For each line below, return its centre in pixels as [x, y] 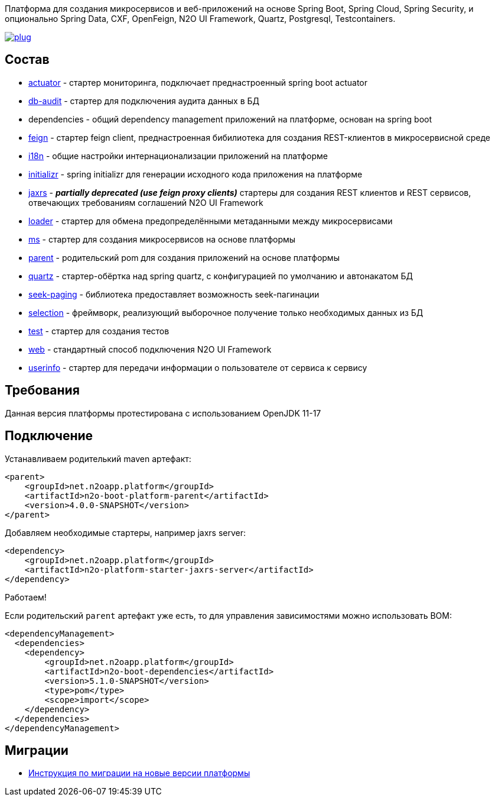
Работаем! [26, 597]
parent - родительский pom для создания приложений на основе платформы [184, 257]
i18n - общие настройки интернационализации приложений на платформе [178, 156]
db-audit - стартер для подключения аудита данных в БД [144, 101]
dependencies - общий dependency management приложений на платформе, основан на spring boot [230, 119]
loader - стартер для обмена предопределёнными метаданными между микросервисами [211, 221]
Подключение [49, 436]
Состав [27, 60]
